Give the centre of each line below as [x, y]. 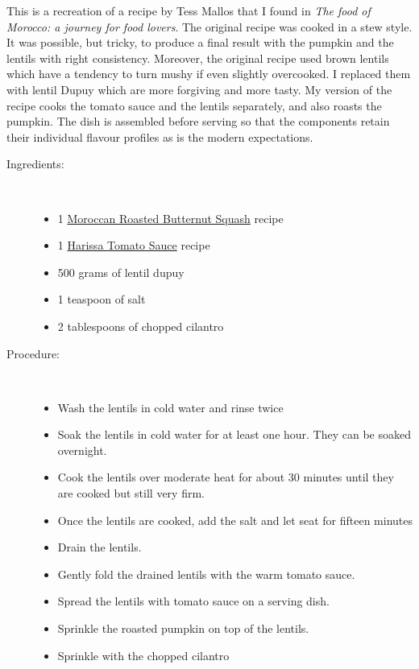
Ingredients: [35, 164]
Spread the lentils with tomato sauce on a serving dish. [193, 601]
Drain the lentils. [100, 547]
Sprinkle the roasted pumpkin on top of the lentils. [183, 628]
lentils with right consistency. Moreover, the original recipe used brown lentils [198, 58]
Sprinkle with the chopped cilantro [143, 655]
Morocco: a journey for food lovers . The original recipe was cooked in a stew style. [209, 26]
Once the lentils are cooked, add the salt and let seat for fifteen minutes [235, 520]
